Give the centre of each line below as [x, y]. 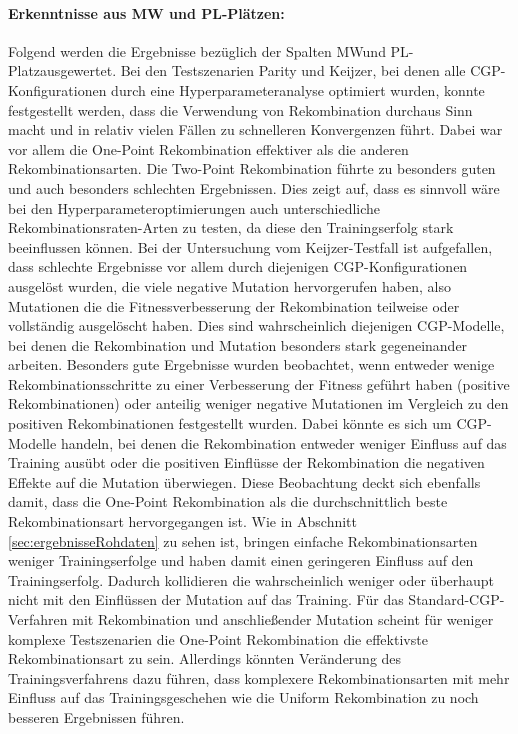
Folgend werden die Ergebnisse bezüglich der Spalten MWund [197, 50]
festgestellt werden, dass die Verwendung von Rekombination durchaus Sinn [240, 109]
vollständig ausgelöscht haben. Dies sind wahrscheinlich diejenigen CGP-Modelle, [256, 325]
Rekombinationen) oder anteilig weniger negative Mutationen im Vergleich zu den [258, 403]
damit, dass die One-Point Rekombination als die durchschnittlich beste [228, 501]
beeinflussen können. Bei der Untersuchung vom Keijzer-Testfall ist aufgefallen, [250, 246]
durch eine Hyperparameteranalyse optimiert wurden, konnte [298, 89]
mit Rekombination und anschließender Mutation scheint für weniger [283, 619]
